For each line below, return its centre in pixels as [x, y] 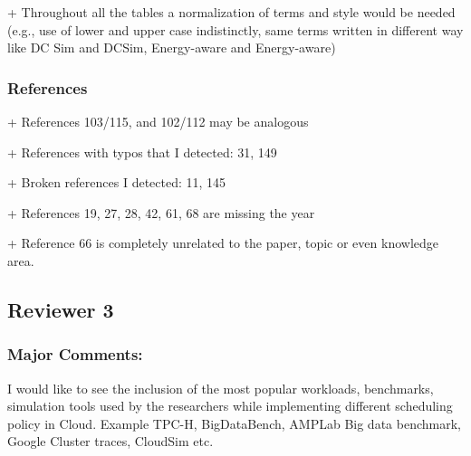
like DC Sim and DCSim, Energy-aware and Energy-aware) [172, 47]
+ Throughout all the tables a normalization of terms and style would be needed [231, 12]
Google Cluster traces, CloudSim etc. [111, 441]
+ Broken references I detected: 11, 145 [117, 182]
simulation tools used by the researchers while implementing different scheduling [230, 406]
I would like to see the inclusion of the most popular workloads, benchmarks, [221, 388]
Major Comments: [75, 354]
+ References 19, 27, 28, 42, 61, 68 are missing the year [161, 212]
